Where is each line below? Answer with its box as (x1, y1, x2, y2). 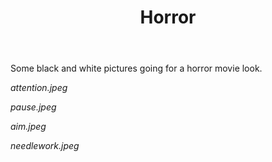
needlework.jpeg (10, 140, 80, 152)
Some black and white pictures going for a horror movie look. (10, 62, 263, 75)
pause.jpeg (10, 101, 57, 113)
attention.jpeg (10, 82, 68, 94)
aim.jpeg (10, 121, 47, 133)
